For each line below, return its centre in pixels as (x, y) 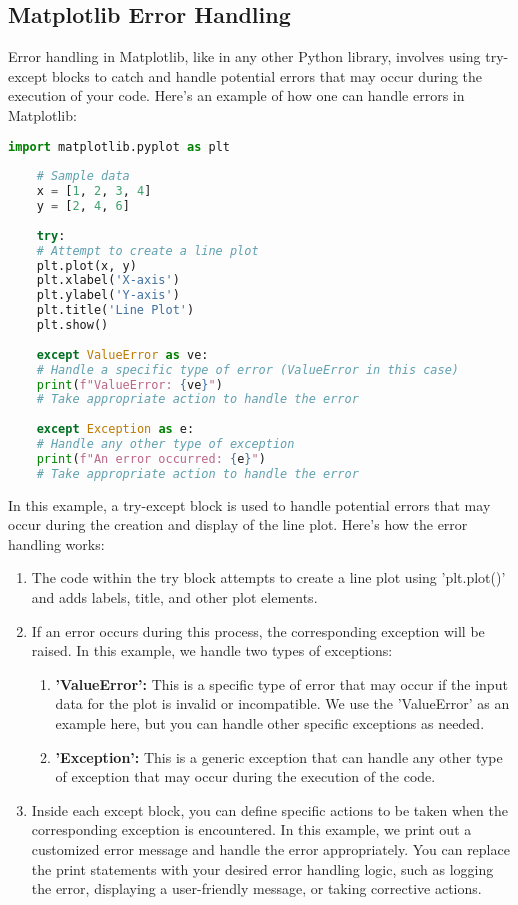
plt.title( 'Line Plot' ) (115, 310)
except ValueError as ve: (122, 354)
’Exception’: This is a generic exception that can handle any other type (279, 756)
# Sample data (83, 176)
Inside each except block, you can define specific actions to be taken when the (269, 809)
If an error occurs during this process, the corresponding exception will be (258, 630)
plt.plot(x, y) (86, 265)
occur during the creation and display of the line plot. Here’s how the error (238, 524)
